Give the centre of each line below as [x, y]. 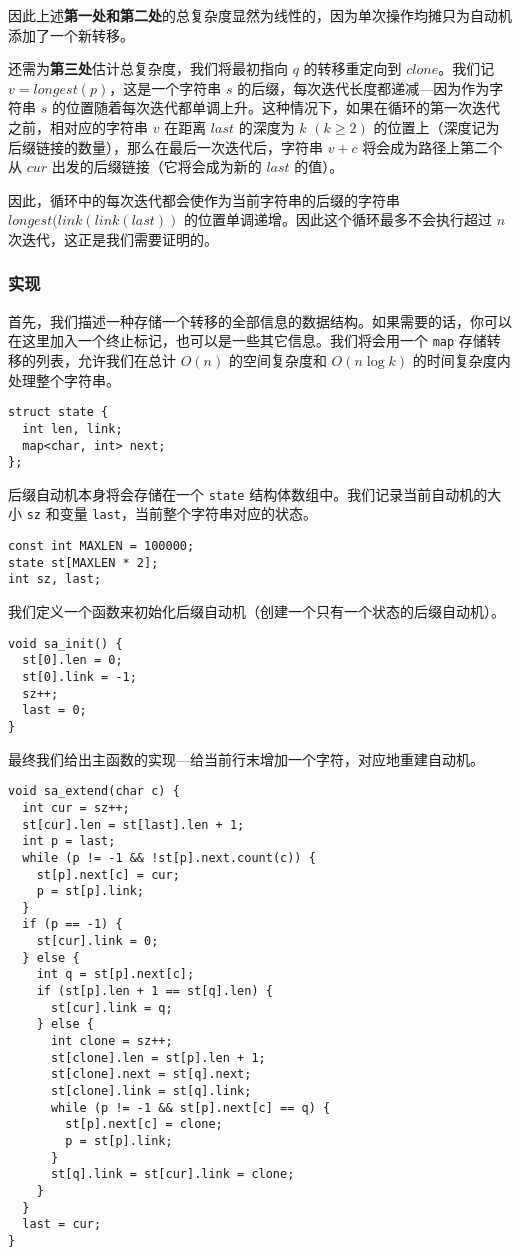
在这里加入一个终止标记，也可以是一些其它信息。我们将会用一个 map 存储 [247, 340]
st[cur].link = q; [111, 1007]
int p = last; [69, 841]
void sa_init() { [65, 643]
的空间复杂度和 [277, 360]
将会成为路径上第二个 [432, 146]
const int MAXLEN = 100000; [101, 546]
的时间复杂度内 [461, 360]
